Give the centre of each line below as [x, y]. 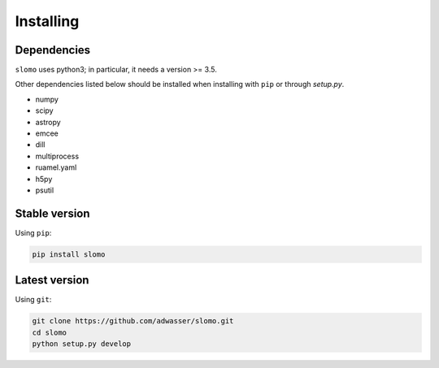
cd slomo [50, 332]
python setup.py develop [82, 344]
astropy [48, 122]
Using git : [33, 300]
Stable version [52, 213]
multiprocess [57, 156]
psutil [45, 190]
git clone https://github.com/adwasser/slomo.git [133, 321]
